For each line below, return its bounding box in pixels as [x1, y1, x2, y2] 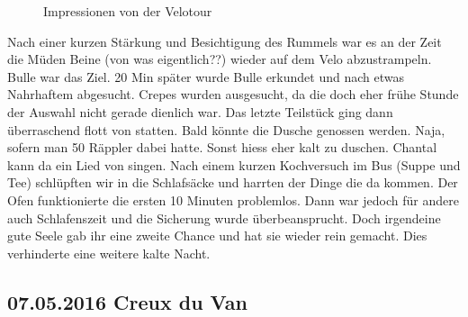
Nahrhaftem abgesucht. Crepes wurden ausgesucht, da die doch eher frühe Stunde [7, 85, 459, 104]
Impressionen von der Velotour [43, 2, 212, 20]
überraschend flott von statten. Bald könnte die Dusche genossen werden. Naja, [7, 120, 445, 139]
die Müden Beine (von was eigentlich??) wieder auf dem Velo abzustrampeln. [7, 50, 432, 68]
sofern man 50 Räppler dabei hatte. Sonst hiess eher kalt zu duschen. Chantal [7, 138, 437, 157]
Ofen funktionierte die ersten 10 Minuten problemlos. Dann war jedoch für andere [7, 190, 459, 209]
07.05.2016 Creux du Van [7, 287, 247, 315]
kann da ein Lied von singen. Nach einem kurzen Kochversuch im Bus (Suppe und [7, 155, 461, 174]
